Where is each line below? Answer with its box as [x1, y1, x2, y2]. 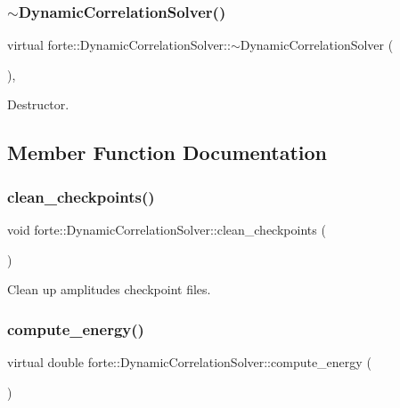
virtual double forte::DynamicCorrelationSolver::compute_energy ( [7, 353, 371, 371]
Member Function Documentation [7, 139, 328, 166]
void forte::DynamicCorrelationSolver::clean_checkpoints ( [7, 220, 326, 238]
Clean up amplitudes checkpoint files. [7, 280, 211, 299]
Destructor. [7, 95, 69, 114]
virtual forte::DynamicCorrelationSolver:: [7, 36, 231, 54]
